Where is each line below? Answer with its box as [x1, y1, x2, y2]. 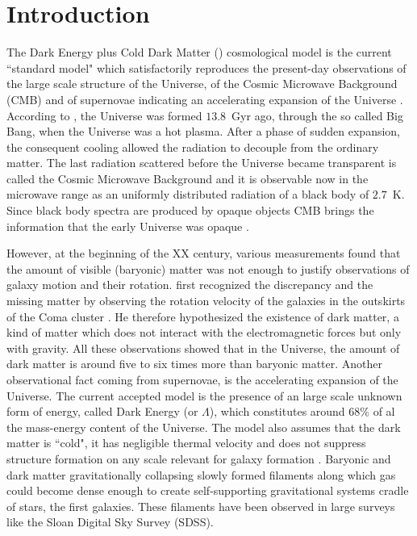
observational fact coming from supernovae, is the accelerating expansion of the [6, 371, 398, 387]
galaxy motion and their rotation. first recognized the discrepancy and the [6, 276, 373, 293]
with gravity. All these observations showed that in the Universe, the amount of [6, 339, 400, 356]
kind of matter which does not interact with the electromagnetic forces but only [6, 324, 402, 341]
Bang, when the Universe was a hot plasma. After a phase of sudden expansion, [6, 123, 400, 140]
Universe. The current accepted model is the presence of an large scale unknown [6, 387, 402, 404]
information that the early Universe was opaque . [6, 217, 249, 234]
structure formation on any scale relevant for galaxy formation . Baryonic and [6, 450, 391, 467]
